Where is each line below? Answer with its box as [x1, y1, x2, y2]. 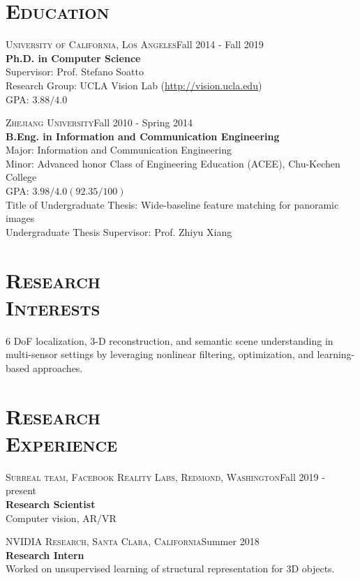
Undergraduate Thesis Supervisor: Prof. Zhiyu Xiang [6, 224, 232, 239]
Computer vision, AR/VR [6, 510, 117, 525]
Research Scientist [6, 497, 96, 512]
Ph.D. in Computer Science [6, 50, 141, 65]
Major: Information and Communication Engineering [6, 142, 232, 157]
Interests [6, 292, 100, 321]
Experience [6, 429, 118, 457]
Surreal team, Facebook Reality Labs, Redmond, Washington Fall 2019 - [6, 469, 325, 484]
